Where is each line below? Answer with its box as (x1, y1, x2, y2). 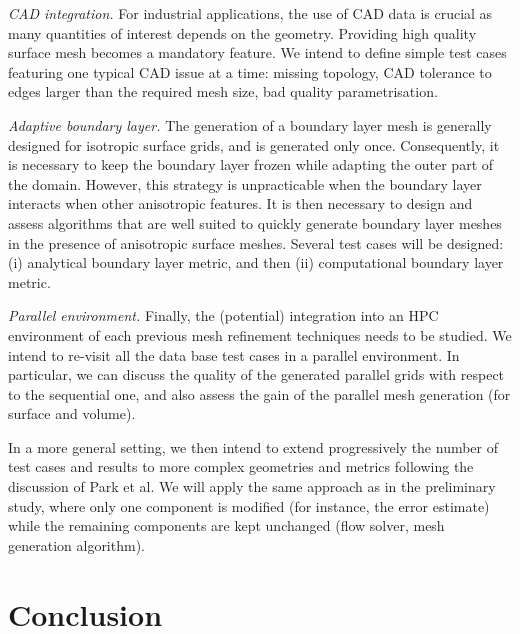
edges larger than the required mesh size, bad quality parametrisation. (8, 81, 438, 102)
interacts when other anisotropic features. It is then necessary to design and (8, 193, 473, 214)
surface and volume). (8, 403, 136, 424)
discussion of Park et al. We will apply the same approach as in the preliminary (8, 476, 496, 497)
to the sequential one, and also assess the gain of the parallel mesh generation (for (8, 383, 511, 404)
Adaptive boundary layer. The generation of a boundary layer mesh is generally (8, 114, 492, 135)
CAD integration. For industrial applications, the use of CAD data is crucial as (8, 3, 493, 23)
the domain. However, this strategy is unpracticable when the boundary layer (8, 173, 482, 194)
